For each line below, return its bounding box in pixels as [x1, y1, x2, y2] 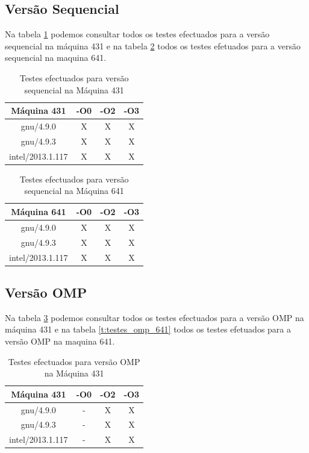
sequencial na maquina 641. [5, 51, 107, 64]
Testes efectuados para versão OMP [8, 355, 140, 367]
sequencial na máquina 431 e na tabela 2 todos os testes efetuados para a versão [5, 39, 301, 52]
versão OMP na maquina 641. [5, 335, 115, 347]
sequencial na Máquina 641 [24, 184, 124, 197]
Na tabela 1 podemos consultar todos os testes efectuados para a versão [5, 28, 270, 40]
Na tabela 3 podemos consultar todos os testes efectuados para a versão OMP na [5, 311, 304, 323]
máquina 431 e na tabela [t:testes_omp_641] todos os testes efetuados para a [5, 323, 291, 336]
